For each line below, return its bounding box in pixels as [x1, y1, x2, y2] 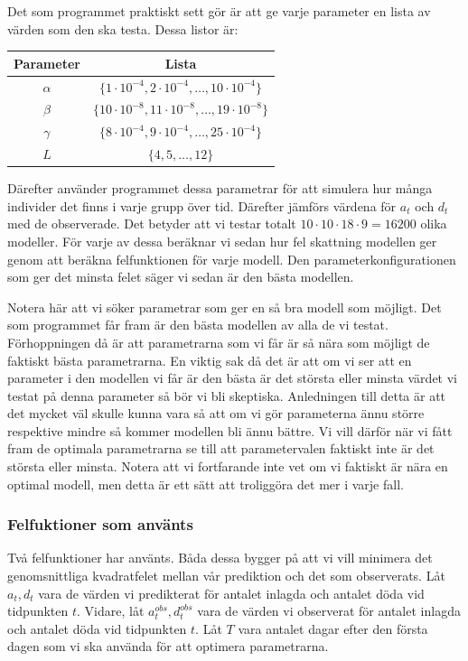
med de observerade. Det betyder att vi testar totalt [7, 214, 296, 233]
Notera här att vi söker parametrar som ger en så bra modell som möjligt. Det [7, 297, 442, 316]
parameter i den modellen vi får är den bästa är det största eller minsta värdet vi [7, 368, 457, 387]
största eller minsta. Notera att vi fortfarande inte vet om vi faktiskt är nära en [7, 457, 448, 476]
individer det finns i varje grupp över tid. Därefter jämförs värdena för [7, 196, 397, 215]
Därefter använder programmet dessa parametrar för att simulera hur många [7, 179, 433, 198]
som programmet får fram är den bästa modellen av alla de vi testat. [7, 315, 388, 334]
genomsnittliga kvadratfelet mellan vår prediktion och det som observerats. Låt [7, 566, 445, 585]
